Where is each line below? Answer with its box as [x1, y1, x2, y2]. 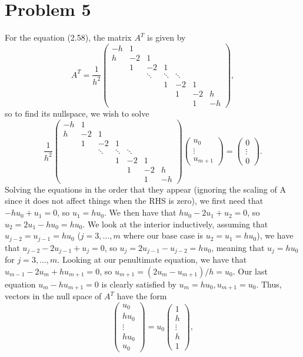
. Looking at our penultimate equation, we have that [57, 253, 247, 266]
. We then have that [104, 206, 177, 219]
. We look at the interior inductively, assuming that [82, 217, 268, 230]
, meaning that [211, 241, 265, 253]
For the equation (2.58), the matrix [5, 31, 132, 44]
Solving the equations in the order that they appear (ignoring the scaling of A [5, 183, 286, 195]
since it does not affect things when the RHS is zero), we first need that [5, 194, 264, 207]
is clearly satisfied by [101, 277, 177, 290]
